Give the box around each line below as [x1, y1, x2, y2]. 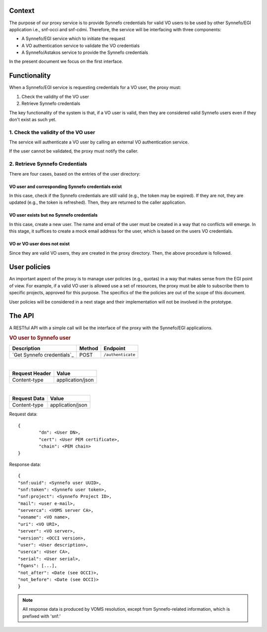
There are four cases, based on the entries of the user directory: [9, 171, 140, 177]
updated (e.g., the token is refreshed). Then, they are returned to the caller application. [9, 199, 186, 205]
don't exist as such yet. [9, 116, 57, 122]
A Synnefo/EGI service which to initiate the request [21, 36, 126, 42]
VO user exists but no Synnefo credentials [9, 212, 98, 218]
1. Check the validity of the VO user [9, 129, 95, 135]
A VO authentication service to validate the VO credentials [21, 43, 140, 48]
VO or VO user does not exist [9, 241, 70, 247]
